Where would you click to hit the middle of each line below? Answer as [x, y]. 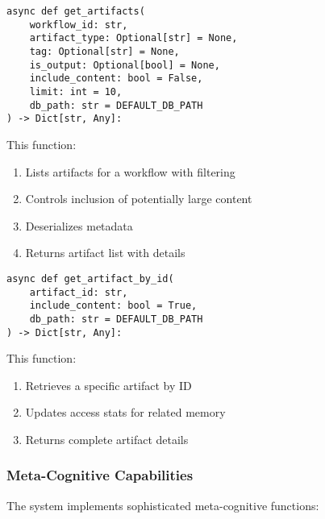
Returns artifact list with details [105, 253]
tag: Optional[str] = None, [104, 51]
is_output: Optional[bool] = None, [125, 65]
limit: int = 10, [76, 91]
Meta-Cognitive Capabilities [100, 475]
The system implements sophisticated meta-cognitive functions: [163, 505]
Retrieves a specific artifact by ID [108, 385]
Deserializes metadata [79, 225]
